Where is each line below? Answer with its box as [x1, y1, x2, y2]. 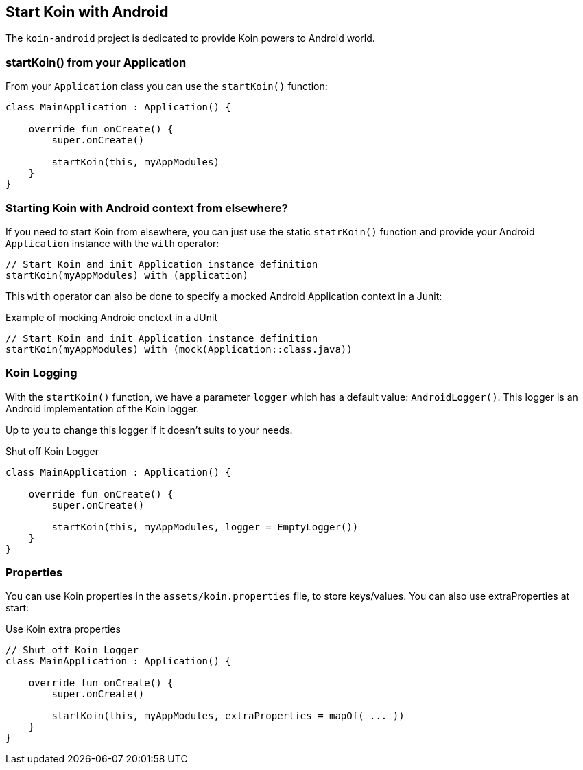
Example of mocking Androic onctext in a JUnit [5, 311, 217, 323]
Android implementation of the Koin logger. [5, 402, 200, 415]
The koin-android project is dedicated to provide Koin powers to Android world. [5, 32, 375, 45]
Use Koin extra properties [5, 623, 121, 635]
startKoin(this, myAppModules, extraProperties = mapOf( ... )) [51, 710, 405, 722]
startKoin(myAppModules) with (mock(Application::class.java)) [5, 343, 353, 355]
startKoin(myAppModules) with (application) [5, 269, 249, 281]
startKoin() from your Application [5, 55, 187, 69]
